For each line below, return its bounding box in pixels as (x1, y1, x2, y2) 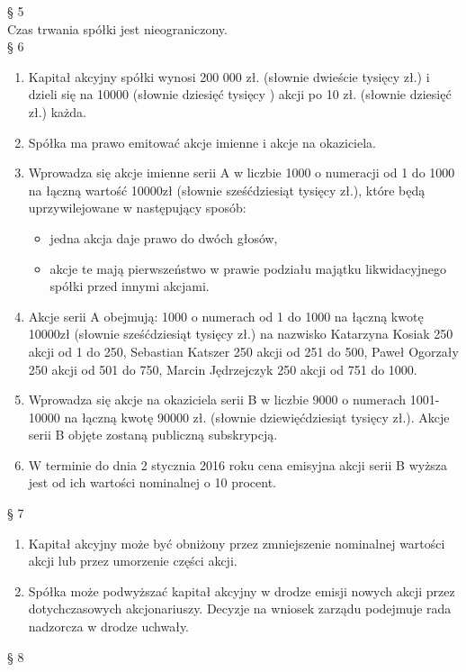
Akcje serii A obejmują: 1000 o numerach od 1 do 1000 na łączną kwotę (28, 306, 424, 325)
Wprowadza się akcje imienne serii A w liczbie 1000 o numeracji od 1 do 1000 (28, 163, 455, 182)
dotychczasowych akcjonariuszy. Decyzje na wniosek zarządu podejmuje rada (28, 599, 452, 618)
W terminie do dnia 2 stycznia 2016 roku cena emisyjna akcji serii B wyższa (28, 455, 448, 474)
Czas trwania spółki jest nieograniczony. (7, 19, 228, 38)
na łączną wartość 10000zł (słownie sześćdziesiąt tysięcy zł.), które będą (28, 180, 426, 199)
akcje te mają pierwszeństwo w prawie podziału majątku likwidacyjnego (49, 259, 447, 277)
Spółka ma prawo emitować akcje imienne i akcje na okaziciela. (28, 132, 376, 151)
